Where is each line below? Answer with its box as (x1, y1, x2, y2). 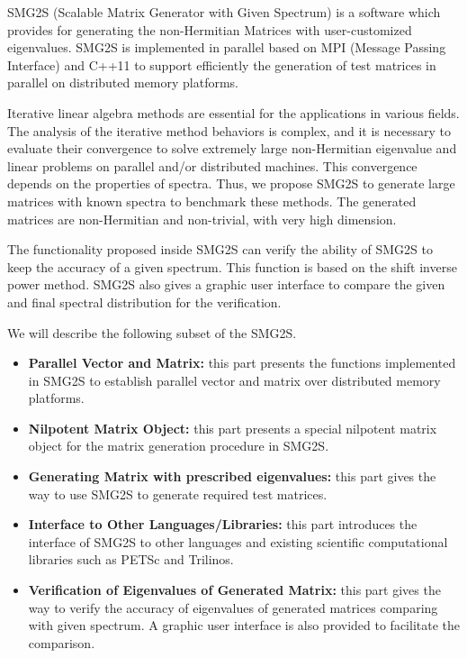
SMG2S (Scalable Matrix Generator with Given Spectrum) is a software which (7, 3, 441, 21)
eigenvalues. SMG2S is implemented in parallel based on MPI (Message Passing (7, 38, 446, 57)
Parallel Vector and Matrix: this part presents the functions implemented (28, 353, 456, 372)
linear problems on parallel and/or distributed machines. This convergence (7, 156, 418, 175)
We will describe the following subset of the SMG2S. (7, 323, 297, 342)
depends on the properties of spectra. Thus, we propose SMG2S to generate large (7, 174, 455, 193)
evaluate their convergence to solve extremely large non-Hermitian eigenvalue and (7, 139, 457, 158)
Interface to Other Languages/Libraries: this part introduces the (28, 515, 418, 534)
